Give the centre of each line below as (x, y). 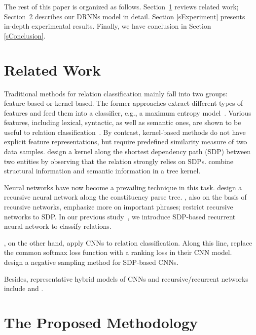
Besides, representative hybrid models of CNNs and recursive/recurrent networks (126, 278)
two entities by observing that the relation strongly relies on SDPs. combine (119, 161)
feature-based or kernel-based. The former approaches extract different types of (124, 103)
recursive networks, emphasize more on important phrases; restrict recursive (119, 207)
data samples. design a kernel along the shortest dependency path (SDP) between (128, 151)
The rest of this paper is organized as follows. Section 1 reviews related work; (121, 6)
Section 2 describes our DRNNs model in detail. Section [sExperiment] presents (125, 16)
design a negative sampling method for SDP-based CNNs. (91, 262)
